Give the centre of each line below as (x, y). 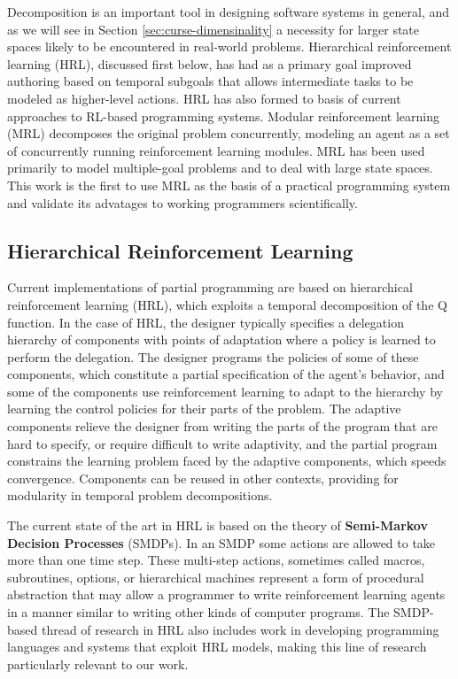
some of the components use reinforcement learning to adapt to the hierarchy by (225, 391)
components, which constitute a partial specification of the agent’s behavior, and (226, 374)
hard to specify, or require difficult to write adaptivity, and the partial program (222, 443)
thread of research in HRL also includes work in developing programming (240, 629)
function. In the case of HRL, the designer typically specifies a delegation (206, 322)
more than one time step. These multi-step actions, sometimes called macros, (216, 560)
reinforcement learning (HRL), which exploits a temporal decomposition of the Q (227, 304)
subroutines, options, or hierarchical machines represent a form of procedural (216, 577)
